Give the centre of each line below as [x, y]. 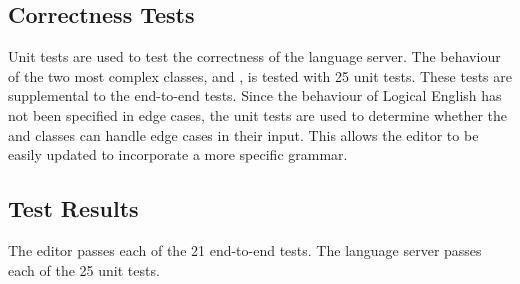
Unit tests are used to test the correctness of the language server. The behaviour [254, 56]
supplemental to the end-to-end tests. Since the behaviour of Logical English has [255, 95]
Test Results [73, 208]
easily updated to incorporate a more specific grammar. [178, 154]
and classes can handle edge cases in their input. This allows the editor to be [243, 134]
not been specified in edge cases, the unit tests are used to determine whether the [258, 114]
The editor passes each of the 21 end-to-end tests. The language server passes [245, 249]
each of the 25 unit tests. [84, 269]
